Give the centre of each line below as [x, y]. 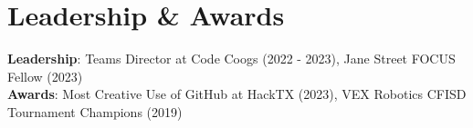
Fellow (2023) [45, 76]
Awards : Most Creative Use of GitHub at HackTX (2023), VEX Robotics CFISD [237, 94]
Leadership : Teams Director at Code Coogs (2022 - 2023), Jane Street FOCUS [231, 59]
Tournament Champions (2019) [95, 111]
